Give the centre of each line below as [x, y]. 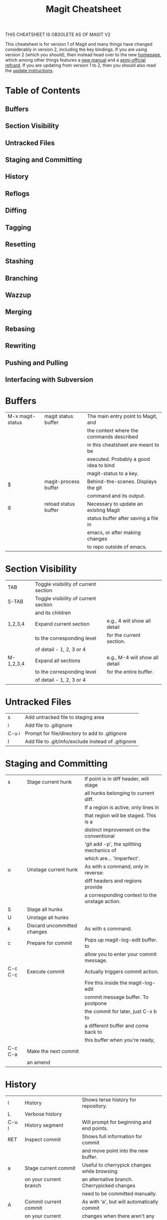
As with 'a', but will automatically [120, 1202]
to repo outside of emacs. [117, 547]
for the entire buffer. [130, 672]
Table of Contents [43, 91]
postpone [95, 1003]
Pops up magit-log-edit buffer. [121, 940]
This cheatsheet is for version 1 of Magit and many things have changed [79, 44]
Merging [19, 312]
